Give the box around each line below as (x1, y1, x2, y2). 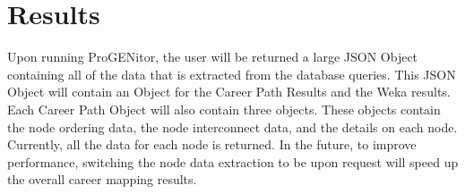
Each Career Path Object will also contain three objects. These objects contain (7, 99, 441, 118)
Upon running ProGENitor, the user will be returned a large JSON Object (7, 47, 418, 66)
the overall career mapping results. (7, 170, 197, 189)
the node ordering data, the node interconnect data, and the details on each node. (7, 117, 458, 136)
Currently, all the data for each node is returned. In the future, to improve (7, 135, 417, 154)
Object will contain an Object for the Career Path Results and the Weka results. (7, 82, 451, 101)
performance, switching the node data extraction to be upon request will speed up (7, 152, 459, 171)
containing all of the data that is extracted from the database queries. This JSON (7, 64, 456, 83)
